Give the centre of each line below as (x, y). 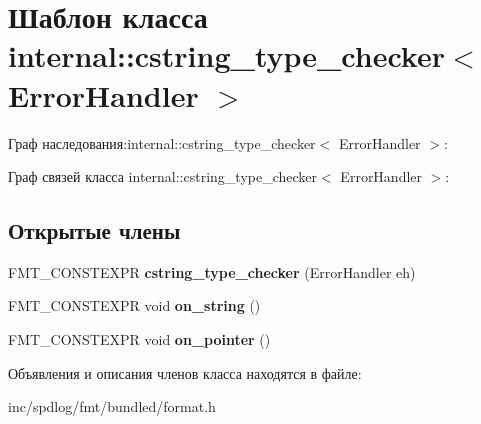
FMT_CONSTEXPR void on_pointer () (139, 339)
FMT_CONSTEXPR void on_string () (134, 305)
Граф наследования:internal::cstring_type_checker (162, 142)
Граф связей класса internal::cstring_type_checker (163, 176)
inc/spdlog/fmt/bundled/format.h (112, 406)
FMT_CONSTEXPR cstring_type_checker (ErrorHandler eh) (212, 271)
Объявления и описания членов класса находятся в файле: (185, 372)
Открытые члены (94, 230)
